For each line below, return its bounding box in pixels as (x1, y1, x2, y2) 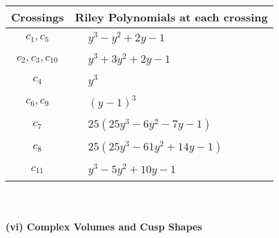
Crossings (11, 9, 64, 25)
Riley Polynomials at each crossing (75, 9, 268, 25)
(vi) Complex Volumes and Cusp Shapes (6, 219, 202, 233)
